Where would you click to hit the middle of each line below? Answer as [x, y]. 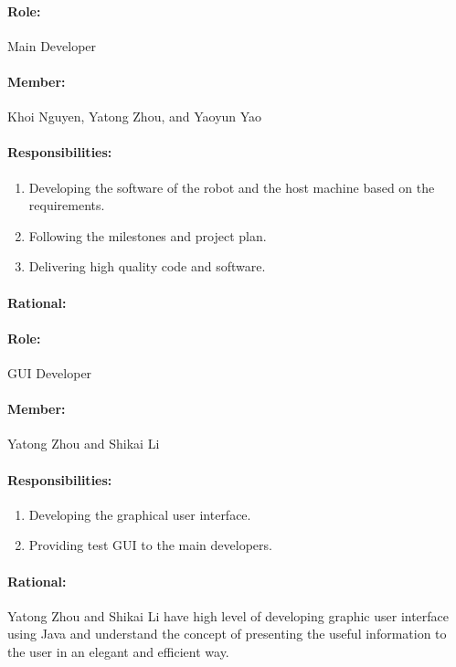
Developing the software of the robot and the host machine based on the [232, 187]
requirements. [67, 205]
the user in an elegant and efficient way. [118, 651]
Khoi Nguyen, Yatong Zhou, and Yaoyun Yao [135, 116]
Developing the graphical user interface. [140, 514]
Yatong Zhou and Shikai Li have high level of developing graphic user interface [228, 615]
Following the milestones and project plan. [148, 235]
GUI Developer [50, 372]
